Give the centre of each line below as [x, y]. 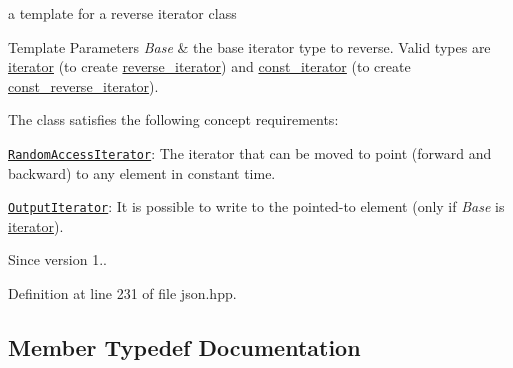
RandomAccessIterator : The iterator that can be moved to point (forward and [250, 152]
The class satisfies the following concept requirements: [173, 119]
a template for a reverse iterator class [122, 13]
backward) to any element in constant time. [142, 172]
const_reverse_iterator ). [83, 85]
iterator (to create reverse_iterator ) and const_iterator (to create [209, 66]
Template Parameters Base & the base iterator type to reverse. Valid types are [249, 46]
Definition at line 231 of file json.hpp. [122, 293]
